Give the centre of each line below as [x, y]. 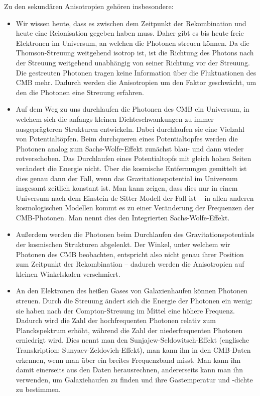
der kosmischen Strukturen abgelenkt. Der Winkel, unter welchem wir [123, 244]
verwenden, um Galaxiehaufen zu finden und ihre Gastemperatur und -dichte [134, 379]
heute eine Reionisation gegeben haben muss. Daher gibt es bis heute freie [130, 33]
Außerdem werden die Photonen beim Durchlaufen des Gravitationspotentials [135, 234]
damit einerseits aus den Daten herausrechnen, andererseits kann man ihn [129, 370]
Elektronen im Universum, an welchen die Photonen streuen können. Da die [133, 43]
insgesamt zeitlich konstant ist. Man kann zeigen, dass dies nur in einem [127, 188]
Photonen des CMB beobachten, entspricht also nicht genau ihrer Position [130, 254]
